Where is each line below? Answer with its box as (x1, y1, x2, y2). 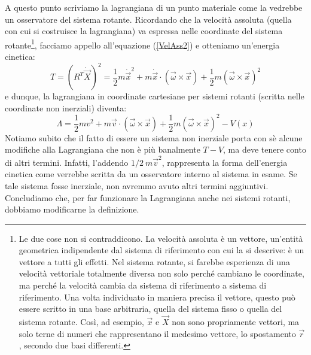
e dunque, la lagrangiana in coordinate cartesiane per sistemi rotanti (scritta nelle (5, 90, 304, 102)
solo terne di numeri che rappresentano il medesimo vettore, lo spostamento (19, 327, 296, 339)
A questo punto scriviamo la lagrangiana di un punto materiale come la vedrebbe (5, 1, 303, 13)
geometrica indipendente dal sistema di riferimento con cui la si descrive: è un (19, 244, 304, 256)
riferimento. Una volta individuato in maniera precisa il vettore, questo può (19, 290, 295, 303)
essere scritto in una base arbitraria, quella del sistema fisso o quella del (19, 302, 282, 315)
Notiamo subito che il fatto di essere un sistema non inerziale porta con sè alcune (5, 131, 303, 144)
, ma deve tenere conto (223, 143, 306, 156)
